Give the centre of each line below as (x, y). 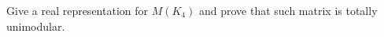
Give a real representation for (77, 10)
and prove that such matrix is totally (288, 10)
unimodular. (36, 26)
